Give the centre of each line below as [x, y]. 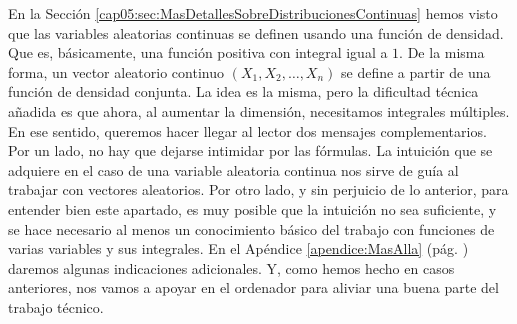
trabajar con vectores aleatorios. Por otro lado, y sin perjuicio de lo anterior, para [258, 189]
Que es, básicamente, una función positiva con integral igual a [198, 52]
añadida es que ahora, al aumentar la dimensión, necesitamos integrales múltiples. [259, 110]
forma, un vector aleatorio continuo [116, 71]
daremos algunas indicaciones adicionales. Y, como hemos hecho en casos [231, 267]
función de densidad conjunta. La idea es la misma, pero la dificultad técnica [243, 91]
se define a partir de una [416, 71]
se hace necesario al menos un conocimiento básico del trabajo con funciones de [251, 228]
